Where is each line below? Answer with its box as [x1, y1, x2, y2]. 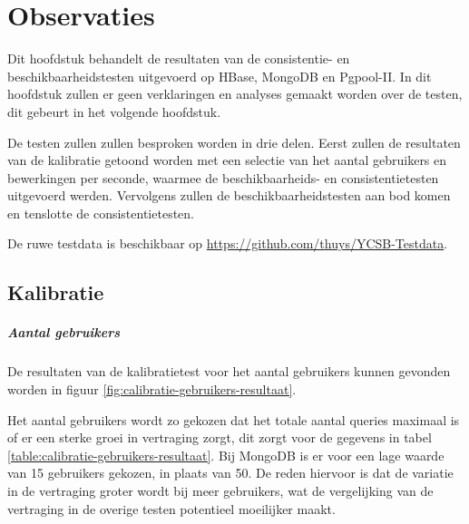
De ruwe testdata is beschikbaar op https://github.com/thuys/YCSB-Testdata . [7, 234, 448, 253]
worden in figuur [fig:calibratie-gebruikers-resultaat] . [7, 380, 297, 398]
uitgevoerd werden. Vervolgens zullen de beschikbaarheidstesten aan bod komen [7, 186, 451, 205]
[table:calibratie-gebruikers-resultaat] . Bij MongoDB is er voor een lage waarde [7, 445, 445, 464]
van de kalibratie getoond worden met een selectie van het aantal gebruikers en [7, 150, 447, 170]
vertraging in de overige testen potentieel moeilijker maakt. [7, 499, 336, 518]
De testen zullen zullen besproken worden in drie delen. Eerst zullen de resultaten [7, 132, 461, 151]
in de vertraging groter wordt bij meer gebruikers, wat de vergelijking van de [7, 480, 434, 500]
